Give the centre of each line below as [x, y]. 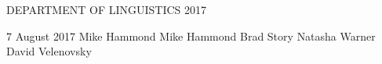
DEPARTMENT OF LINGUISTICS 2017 [107, 9]
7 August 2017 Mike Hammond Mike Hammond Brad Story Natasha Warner [191, 36]
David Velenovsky [49, 51]
